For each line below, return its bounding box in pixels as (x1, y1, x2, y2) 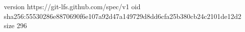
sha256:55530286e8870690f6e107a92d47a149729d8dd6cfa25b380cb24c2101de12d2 (4, 11, 242, 21)
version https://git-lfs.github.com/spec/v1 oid (4, 1, 141, 11)
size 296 (4, 20, 27, 31)
